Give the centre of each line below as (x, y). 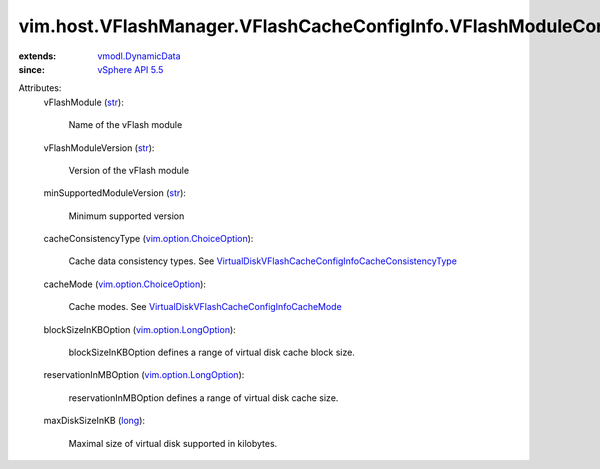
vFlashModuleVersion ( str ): (99, 147)
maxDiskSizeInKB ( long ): (94, 421)
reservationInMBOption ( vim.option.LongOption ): (144, 375)
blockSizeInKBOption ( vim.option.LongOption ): (140, 329)
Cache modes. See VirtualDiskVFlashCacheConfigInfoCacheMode (205, 307)
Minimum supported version (126, 216)
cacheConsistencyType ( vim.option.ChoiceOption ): (148, 239)
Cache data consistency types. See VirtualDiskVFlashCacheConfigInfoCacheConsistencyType (262, 261)
